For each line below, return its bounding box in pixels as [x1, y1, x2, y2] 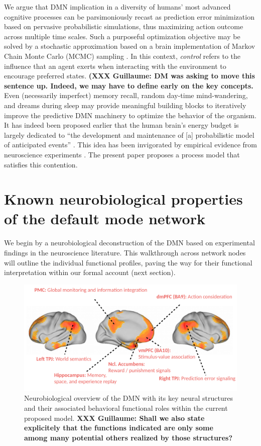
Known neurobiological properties [4, 189, 243, 209]
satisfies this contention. [4, 159, 78, 169]
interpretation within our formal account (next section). [4, 267, 176, 278]
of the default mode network [4, 208, 205, 229]
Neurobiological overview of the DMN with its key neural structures [24, 393, 233, 403]
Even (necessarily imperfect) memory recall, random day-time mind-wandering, [4, 90, 248, 101]
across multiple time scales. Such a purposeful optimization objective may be [4, 31, 240, 41]
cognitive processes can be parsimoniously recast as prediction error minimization [4, 11, 254, 22]
